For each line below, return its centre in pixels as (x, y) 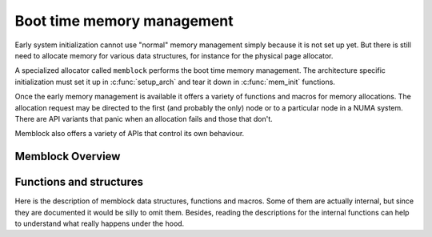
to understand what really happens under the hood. (100, 223)
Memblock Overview (68, 157)
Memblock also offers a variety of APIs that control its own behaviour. (130, 134)
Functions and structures (79, 182)
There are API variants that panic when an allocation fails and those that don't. (144, 118)
